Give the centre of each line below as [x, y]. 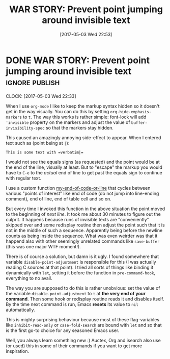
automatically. [20, 310]
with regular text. [23, 178]
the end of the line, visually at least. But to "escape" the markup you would [84, 167]
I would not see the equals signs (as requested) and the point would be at [83, 162]
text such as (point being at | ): [38, 143]
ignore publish [33, 82]
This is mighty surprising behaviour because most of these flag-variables [83, 319]
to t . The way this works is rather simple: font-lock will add [85, 117]
